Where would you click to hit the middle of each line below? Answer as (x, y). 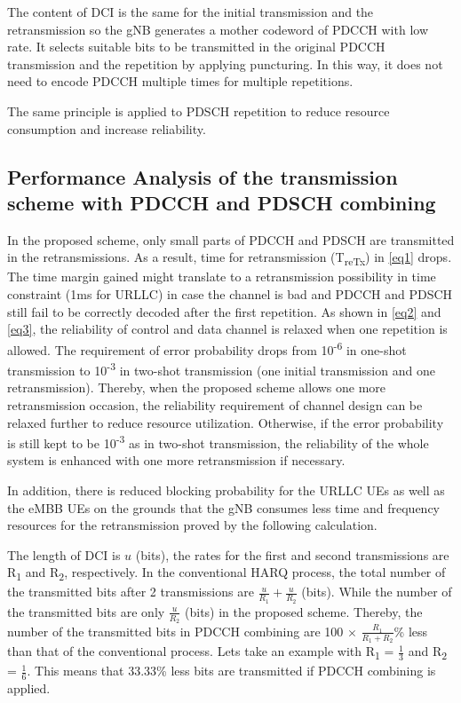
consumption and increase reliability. (107, 128)
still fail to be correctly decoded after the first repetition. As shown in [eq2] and (224, 311)
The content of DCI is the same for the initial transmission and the (191, 12)
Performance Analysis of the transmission (203, 176)
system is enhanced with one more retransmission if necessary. (176, 460)
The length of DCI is (64, 554)
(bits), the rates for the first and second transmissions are (292, 554)
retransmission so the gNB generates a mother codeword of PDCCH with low (218, 29)
